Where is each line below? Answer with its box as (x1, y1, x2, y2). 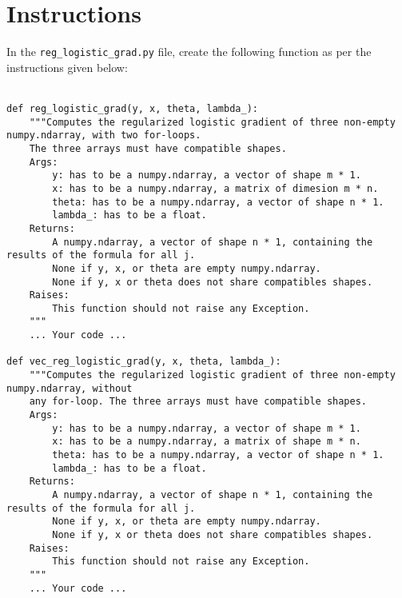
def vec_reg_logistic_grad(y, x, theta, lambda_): (6, 356, 281, 368)
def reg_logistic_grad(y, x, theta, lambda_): (6, 102, 258, 114)
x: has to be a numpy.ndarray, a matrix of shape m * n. (52, 436, 361, 448)
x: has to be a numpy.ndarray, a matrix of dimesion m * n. (52, 182, 379, 194)
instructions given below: (6, 58, 128, 75)
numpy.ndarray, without (6, 382, 133, 394)
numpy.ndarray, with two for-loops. (6, 130, 201, 142)
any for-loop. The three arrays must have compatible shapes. (29, 396, 368, 408)
